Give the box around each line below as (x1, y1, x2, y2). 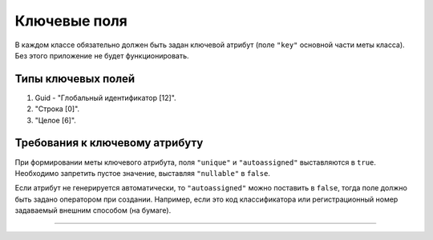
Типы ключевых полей (14, 72, 136, 86)
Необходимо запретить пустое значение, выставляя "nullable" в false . (14, 168, 270, 178)
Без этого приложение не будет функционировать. (14, 50, 189, 60)
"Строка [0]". (34, 104, 80, 114)
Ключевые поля (14, 12, 127, 30)
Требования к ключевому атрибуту (14, 136, 204, 150)
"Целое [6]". (34, 115, 76, 125)
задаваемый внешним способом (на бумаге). (14, 206, 172, 215)
